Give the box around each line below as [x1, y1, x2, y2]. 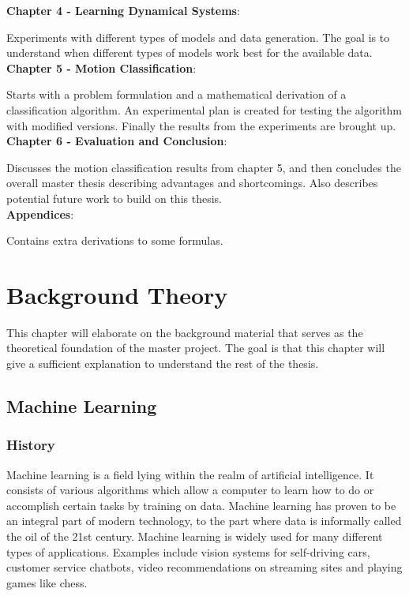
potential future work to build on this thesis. [6, 189, 222, 206]
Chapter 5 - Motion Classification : [6, 59, 197, 76]
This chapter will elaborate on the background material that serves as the [6, 324, 363, 340]
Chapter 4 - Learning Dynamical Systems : [6, 2, 240, 18]
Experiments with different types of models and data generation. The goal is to [6, 28, 390, 45]
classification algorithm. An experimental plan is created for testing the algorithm [6, 101, 403, 118]
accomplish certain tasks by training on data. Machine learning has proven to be [6, 497, 396, 513]
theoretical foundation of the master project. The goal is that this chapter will [6, 339, 385, 356]
